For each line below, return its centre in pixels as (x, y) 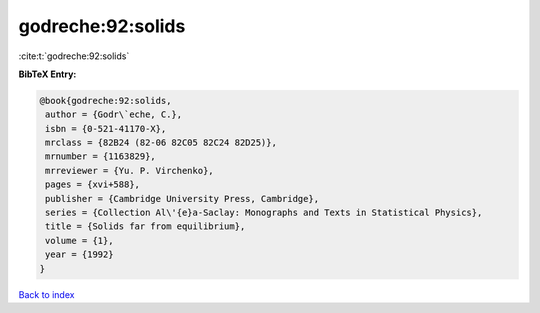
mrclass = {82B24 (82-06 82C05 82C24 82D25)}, (161, 143)
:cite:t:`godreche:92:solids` (74, 56)
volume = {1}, (79, 240)
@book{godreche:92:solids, (105, 100)
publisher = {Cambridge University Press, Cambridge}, (182, 198)
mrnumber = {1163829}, (101, 156)
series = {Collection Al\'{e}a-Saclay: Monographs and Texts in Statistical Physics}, (264, 213)
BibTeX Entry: (47, 74)
